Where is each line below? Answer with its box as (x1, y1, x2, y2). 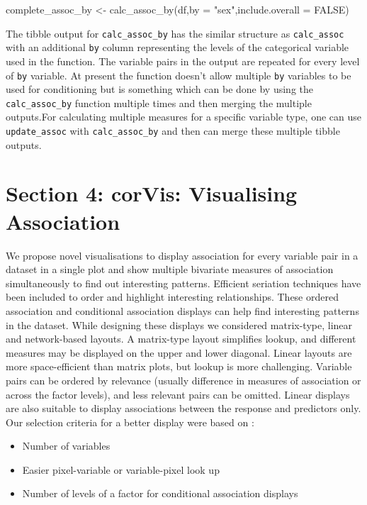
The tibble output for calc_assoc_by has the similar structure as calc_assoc (6, 26, 344, 40)
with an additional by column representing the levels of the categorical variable (6, 40, 349, 55)
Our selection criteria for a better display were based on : (6, 414, 254, 429)
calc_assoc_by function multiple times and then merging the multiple (6, 95, 312, 110)
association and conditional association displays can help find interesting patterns (6, 303, 359, 318)
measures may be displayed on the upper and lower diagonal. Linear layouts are (6, 345, 352, 360)
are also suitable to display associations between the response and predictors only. (6, 401, 361, 416)
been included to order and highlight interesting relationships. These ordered (6, 289, 339, 304)
